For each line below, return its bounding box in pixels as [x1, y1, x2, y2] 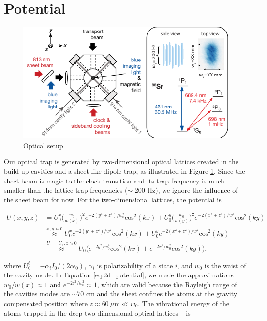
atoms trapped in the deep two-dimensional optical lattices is [4, 307, 191, 318]
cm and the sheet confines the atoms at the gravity [86, 289, 237, 299]
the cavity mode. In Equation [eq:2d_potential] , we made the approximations [4, 270, 234, 280]
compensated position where [4, 298, 88, 308]
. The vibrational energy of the [138, 298, 230, 308]
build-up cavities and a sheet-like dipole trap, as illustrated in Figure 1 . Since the [4, 166, 245, 176]
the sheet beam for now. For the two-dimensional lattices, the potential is [4, 194, 222, 204]
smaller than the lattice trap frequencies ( [4, 185, 128, 195]
